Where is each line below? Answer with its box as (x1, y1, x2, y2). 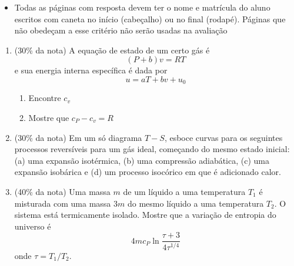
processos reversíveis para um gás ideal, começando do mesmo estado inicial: (14, 143, 290, 155)
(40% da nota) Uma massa (14, 185, 111, 197)
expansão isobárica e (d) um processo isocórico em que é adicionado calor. (14, 166, 281, 178)
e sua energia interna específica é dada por (14, 64, 168, 76)
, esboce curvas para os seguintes (164, 131, 283, 143)
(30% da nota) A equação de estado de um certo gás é (14, 43, 210, 56)
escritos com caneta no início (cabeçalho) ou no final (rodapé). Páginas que (14, 12, 286, 25)
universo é (14, 220, 51, 232)
